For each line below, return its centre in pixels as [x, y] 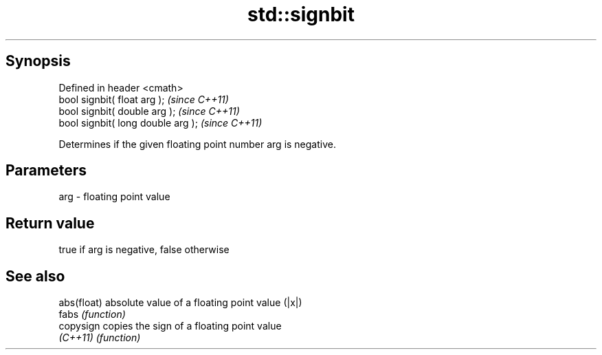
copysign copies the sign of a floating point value [170, 326]
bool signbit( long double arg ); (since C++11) [160, 122]
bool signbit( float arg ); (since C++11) [144, 99]
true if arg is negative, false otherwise [144, 250]
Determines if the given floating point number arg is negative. [197, 144]
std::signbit [301, 14]
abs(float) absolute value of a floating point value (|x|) [180, 303]
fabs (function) [92, 314]
